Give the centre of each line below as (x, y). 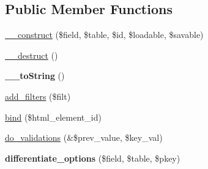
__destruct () (32, 55)
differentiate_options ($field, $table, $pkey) (93, 158)
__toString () (35, 76)
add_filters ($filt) (38, 96)
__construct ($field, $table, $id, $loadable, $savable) (104, 35)
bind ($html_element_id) (53, 117)
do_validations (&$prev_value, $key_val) (84, 137)
